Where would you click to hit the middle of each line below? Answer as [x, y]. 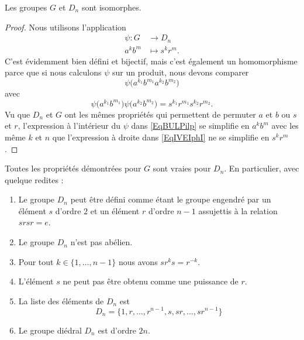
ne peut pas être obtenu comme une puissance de [151, 281]
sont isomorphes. [111, 7]
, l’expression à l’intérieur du [69, 126]
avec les [285, 126]
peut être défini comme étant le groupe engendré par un [171, 199]
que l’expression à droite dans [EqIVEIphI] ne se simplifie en [161, 137]
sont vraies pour [182, 168]
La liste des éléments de [61, 300]
